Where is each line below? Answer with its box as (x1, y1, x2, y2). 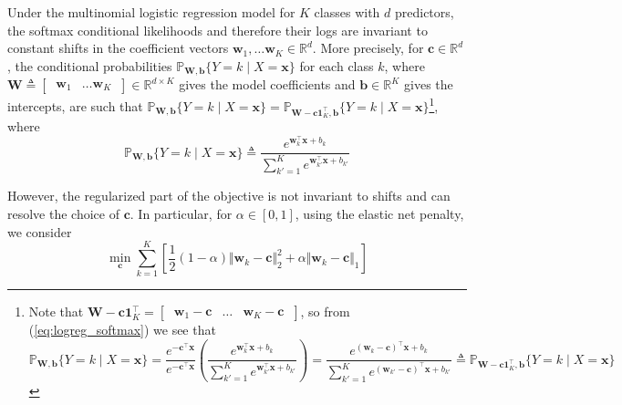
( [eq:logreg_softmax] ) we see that (28, 320, 216, 339)
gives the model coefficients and (179, 75, 356, 94)
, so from (300, 302, 350, 321)
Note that (28, 302, 84, 321)
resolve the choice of (7, 204, 119, 223)
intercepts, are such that (7, 96, 143, 115)
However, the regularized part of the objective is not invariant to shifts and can (7, 186, 451, 205)
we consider (7, 222, 72, 241)
